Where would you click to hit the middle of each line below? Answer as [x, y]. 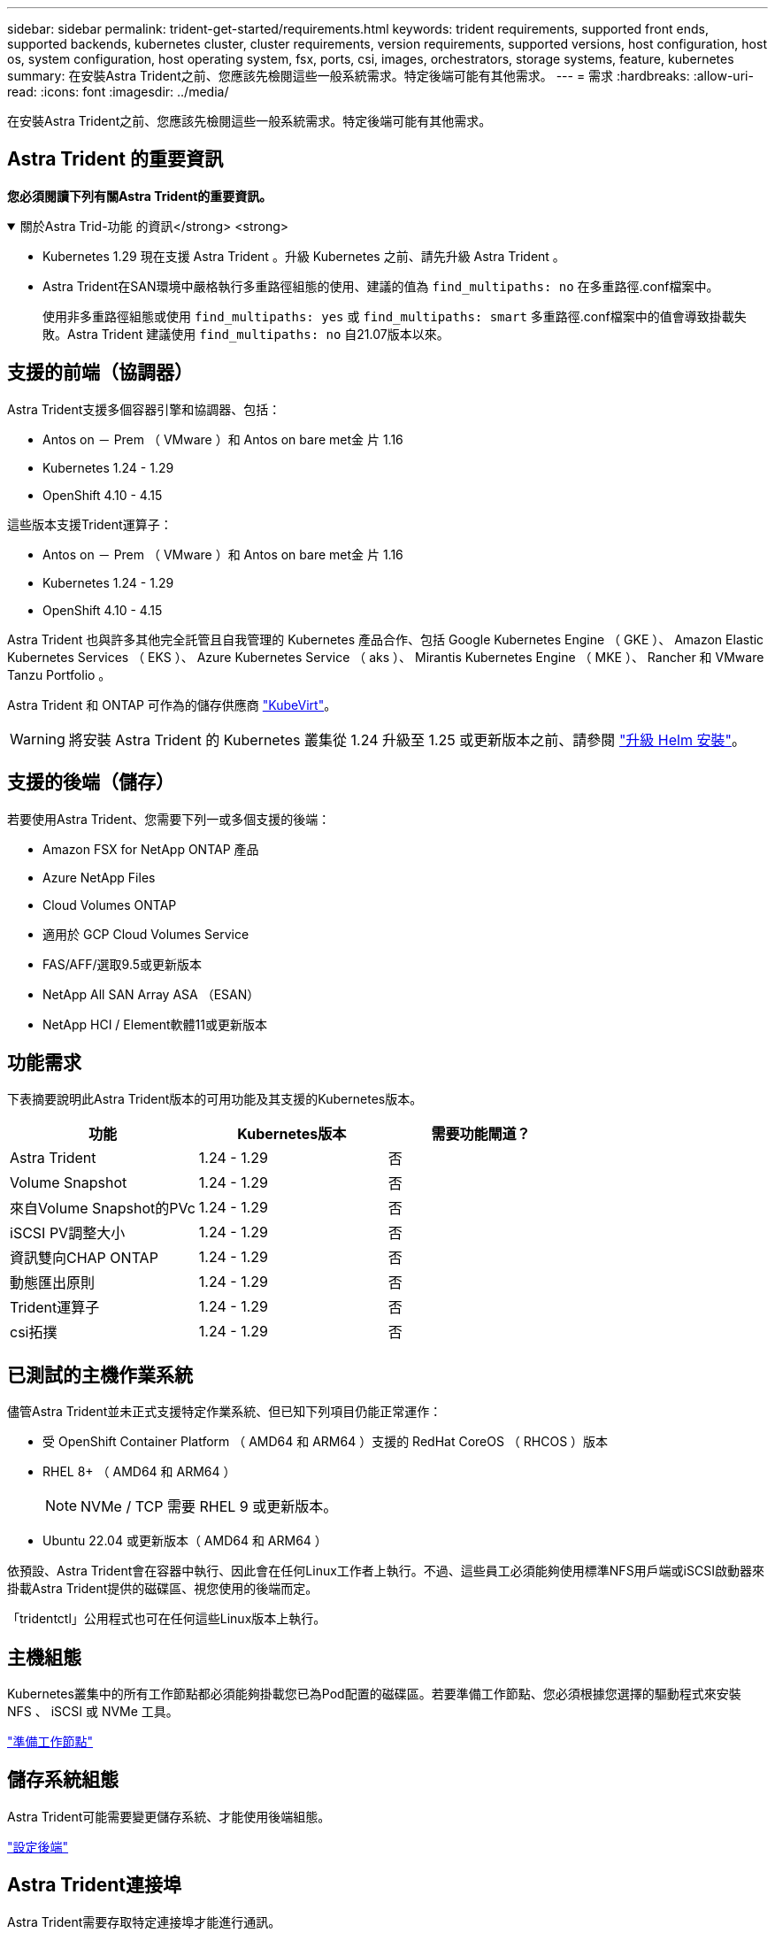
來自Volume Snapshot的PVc [103, 1209]
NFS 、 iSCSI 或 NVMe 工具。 [93, 1712]
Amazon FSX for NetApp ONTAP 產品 [151, 849]
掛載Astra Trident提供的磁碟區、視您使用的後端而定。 [163, 1589]
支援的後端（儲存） [91, 782]
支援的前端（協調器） [100, 373]
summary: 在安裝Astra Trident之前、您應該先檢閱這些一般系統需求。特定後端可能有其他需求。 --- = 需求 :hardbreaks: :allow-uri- [380, 76]
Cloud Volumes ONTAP [110, 905]
